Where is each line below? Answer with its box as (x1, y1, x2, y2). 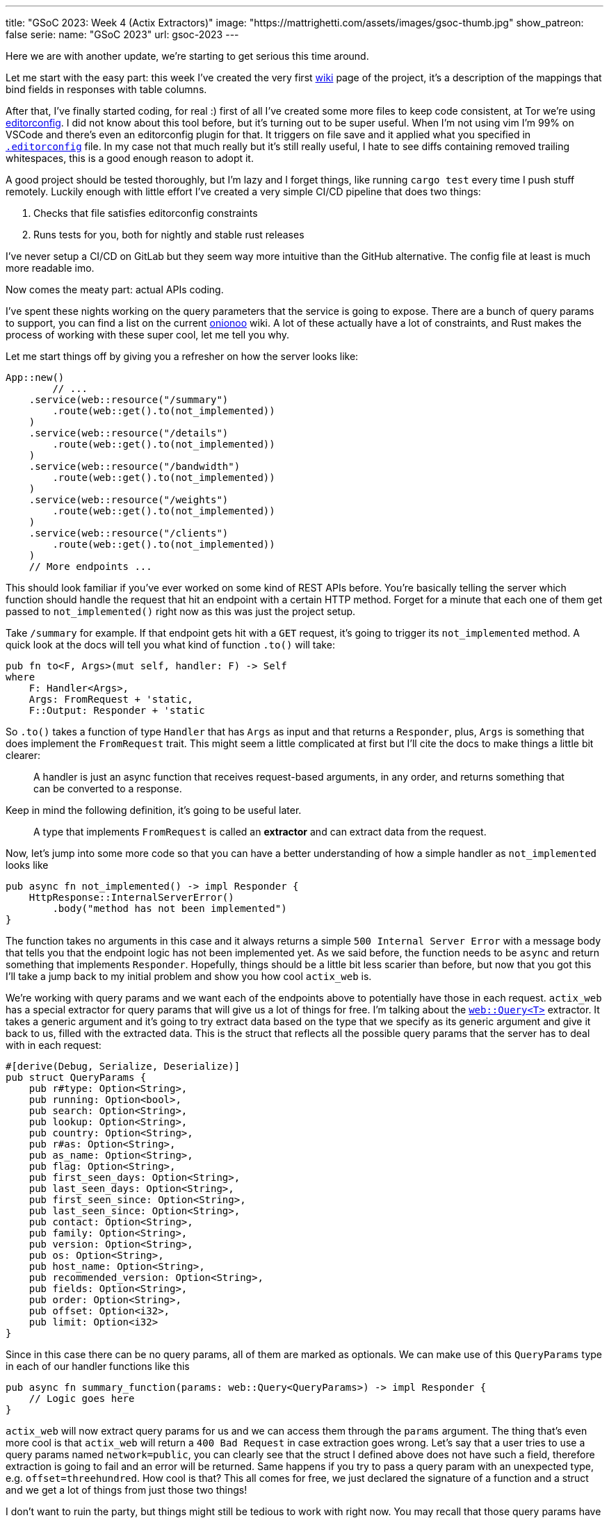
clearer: (6, 749, 41, 761)
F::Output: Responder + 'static (29, 705, 205, 716)
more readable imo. (6, 262, 95, 274)
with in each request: (6, 1039, 101, 1051)
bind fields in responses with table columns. (6, 83, 207, 95)
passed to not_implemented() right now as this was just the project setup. (6, 605, 356, 617)
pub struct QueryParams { (6, 1072, 147, 1083)
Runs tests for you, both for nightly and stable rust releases (33, 229, 304, 240)
